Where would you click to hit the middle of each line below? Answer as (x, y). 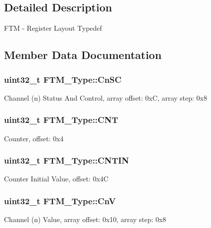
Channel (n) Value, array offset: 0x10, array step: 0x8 (85, 219)
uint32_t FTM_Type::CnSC (63, 79)
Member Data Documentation (83, 55)
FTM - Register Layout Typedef (53, 28)
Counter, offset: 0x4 (34, 138)
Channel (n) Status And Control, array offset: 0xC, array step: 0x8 (105, 97)
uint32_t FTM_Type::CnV (60, 200)
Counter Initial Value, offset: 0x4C (56, 179)
